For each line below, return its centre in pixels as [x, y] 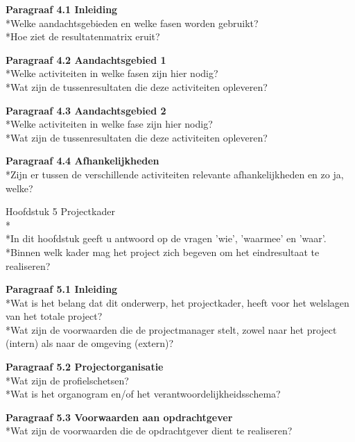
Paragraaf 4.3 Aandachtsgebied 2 [86, 110]
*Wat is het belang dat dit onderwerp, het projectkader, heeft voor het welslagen [177, 302]
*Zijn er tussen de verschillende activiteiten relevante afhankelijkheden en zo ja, [175, 174]
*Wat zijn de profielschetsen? [67, 380]
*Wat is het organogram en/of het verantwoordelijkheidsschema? [143, 394]
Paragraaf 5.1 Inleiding [62, 289]
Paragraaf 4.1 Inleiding [62, 9]
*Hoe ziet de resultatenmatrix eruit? [83, 36]
